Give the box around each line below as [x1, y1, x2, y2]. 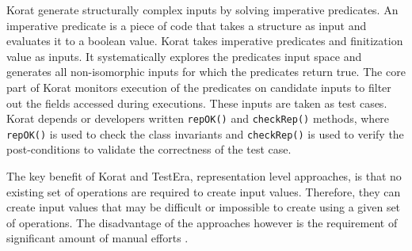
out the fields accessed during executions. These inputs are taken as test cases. [6, 94, 387, 111]
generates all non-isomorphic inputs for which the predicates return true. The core [6, 63, 406, 80]
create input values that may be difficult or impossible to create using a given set [6, 199, 401, 215]
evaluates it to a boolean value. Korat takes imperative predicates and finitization [6, 32, 403, 49]
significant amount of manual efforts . [6, 230, 189, 246]
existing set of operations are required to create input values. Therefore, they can [6, 183, 401, 200]
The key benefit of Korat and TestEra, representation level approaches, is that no [6, 168, 402, 184]
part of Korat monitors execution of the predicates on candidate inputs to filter [6, 78, 391, 95]
